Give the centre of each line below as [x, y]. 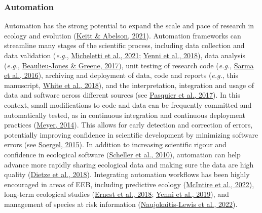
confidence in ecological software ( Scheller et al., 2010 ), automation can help [122, 154]
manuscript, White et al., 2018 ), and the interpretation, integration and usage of [129, 85]
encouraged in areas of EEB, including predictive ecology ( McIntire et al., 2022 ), [129, 184]
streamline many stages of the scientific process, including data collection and [124, 45]
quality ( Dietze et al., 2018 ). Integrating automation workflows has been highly [127, 174]
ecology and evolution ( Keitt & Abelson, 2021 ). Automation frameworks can [123, 35]
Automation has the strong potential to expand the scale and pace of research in [129, 26]
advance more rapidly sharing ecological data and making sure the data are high [129, 164]
